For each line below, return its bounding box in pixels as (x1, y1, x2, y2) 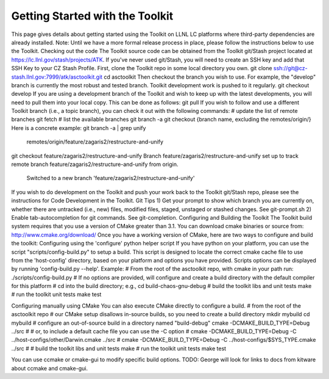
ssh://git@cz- (273, 65, 308, 72)
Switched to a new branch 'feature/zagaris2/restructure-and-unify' (26, 175, 195, 182)
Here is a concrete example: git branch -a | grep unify (11, 124, 146, 131)
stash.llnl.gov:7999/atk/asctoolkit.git (11, 73, 103, 81)
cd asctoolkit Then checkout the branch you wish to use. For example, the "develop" (104, 73, 316, 81)
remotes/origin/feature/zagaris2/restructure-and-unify (26, 138, 164, 146)
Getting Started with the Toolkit (11, 9, 174, 23)
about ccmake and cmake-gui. (11, 364, 88, 372)
